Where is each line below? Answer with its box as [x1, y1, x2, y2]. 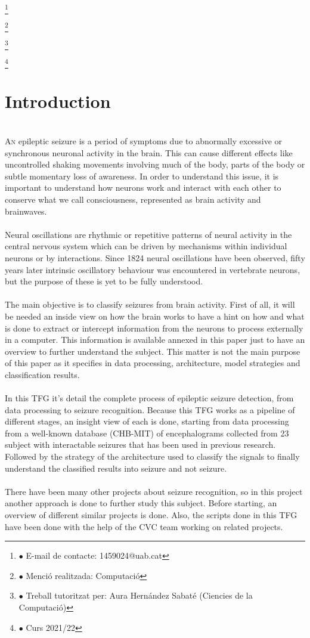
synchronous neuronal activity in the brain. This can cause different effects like [5, 146, 293, 159]
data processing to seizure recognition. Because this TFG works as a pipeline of [5, 403, 295, 416]
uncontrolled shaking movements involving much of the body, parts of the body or [5, 158, 305, 171]
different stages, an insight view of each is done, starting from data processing [5, 415, 289, 428]
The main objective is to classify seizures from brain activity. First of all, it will [5, 298, 295, 311]
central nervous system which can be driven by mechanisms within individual [5, 240, 287, 252]
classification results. [5, 368, 80, 380]
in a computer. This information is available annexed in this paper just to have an [5, 333, 305, 346]
